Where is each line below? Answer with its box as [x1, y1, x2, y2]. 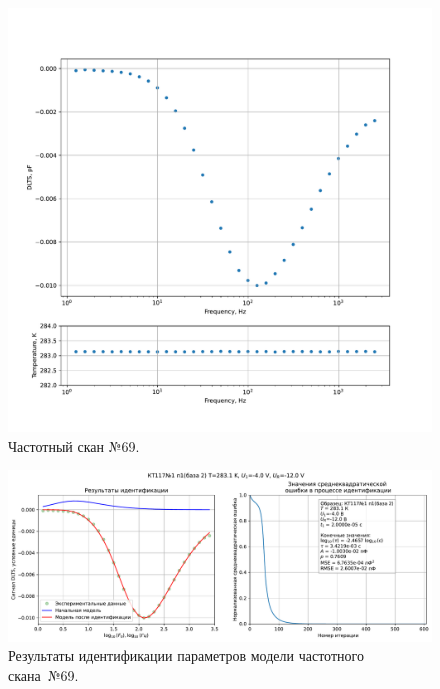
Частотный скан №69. [8, 435, 140, 456]
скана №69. [8, 664, 79, 685]
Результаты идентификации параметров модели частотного [8, 645, 364, 666]
